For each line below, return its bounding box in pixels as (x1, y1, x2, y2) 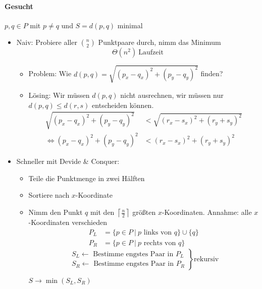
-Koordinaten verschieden (28, 217, 107, 227)
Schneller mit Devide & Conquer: (16, 156, 120, 166)
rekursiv (194, 255, 219, 263)
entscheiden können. (92, 99, 154, 110)
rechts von (143, 239, 176, 247)
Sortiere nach (28, 190, 70, 200)
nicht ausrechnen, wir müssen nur (120, 89, 224, 100)
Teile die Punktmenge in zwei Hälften (28, 172, 145, 183)
